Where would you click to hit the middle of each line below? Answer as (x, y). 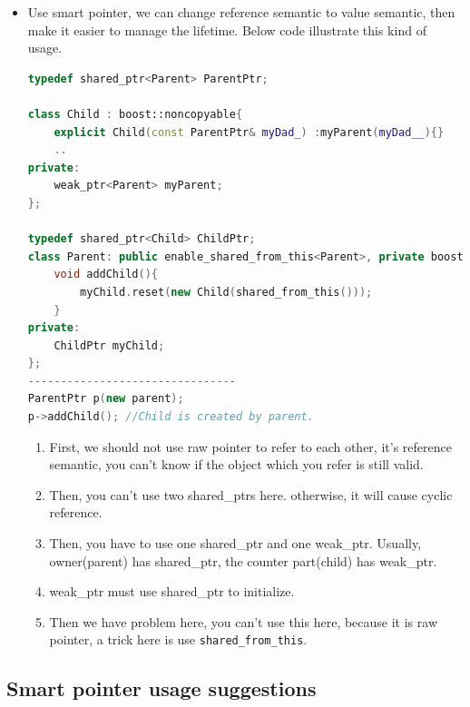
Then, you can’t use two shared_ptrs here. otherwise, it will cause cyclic (251, 494)
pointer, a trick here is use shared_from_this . (178, 639)
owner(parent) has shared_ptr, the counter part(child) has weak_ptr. (243, 560)
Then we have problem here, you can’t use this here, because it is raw (243, 621)
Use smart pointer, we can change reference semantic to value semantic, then (241, 12)
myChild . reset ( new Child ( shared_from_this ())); (226, 292)
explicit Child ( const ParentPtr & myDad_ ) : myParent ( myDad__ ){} (249, 132)
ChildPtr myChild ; (109, 345)
